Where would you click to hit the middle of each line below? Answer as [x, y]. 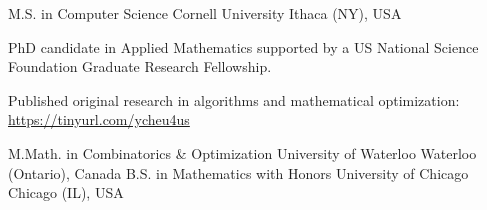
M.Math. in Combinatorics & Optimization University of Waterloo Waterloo [242, 152]
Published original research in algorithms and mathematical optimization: [234, 99]
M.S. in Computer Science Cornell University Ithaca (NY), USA [205, 13]
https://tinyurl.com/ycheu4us [99, 119]
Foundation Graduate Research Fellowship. [140, 66]
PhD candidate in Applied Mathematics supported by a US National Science [243, 46]
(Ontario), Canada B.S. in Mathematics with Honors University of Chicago [238, 172]
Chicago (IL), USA [66, 192]
